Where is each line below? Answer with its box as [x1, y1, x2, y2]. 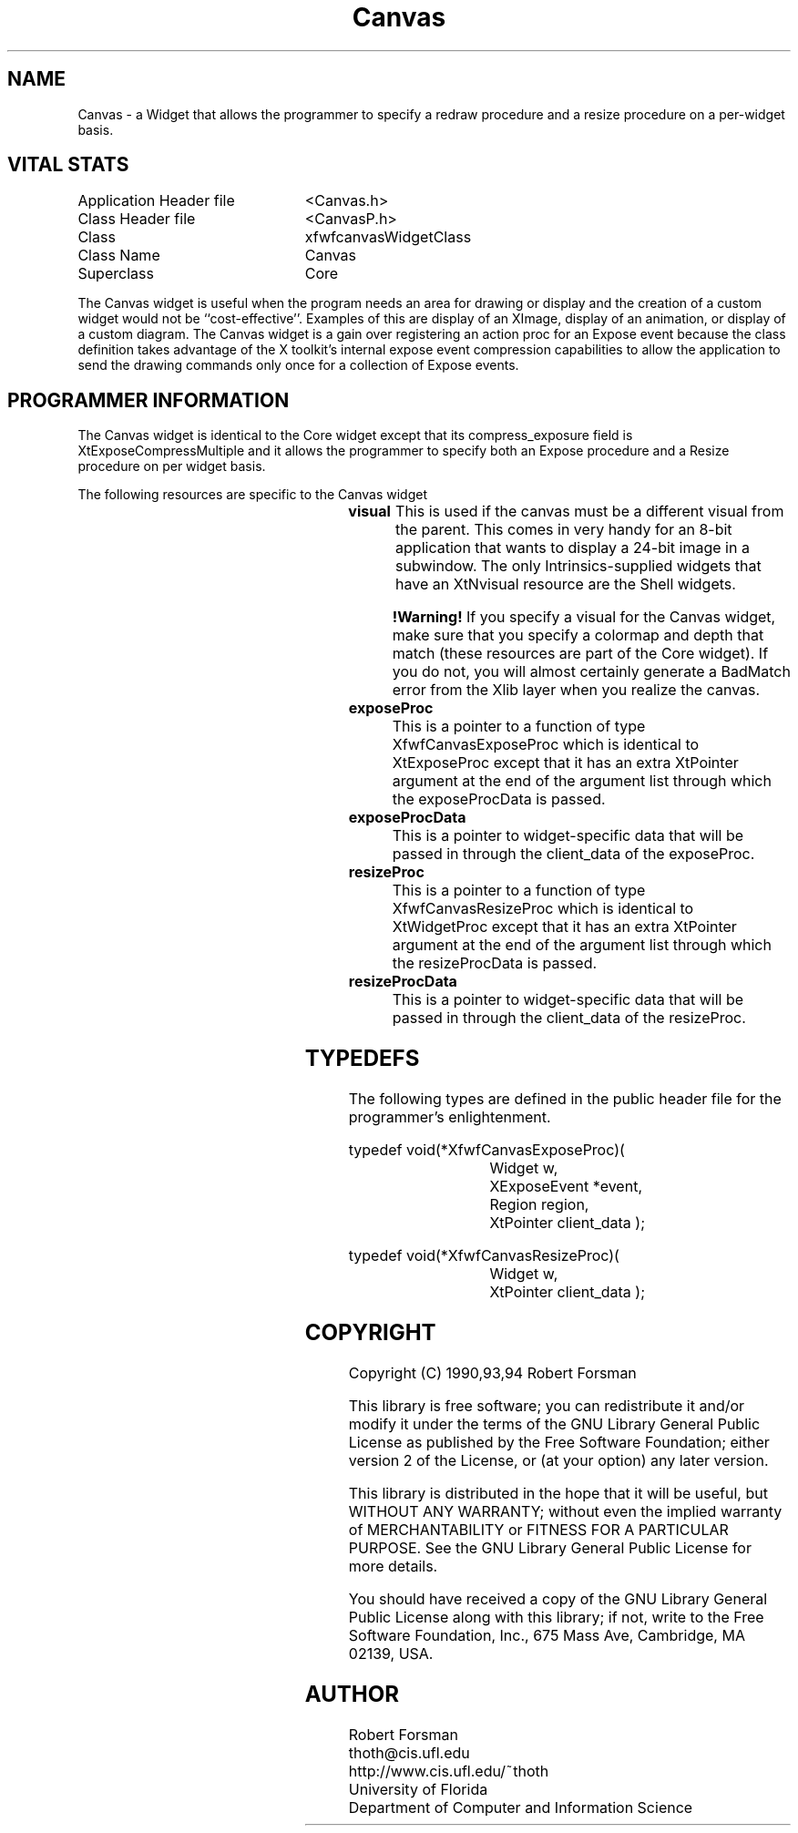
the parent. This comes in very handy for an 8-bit [395, 520, 732, 539]
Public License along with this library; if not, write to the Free [348, 1607, 764, 1626]
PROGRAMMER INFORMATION [7, 388, 290, 412]
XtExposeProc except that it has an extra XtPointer [392, 753, 739, 773]
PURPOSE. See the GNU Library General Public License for [348, 1538, 752, 1557]
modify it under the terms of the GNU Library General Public [348, 1414, 761, 1433]
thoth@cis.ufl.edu [348, 1743, 470, 1762]
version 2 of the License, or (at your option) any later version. [348, 1450, 769, 1469]
